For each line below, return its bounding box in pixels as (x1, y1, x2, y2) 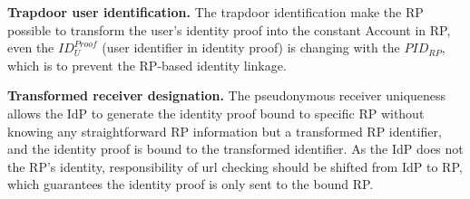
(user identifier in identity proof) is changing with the (102, 38, 400, 57)
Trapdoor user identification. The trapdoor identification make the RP (7, 3, 424, 21)
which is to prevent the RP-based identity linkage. (7, 55, 287, 74)
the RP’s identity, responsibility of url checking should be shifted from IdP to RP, (7, 156, 463, 175)
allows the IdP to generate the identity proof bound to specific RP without (7, 103, 425, 122)
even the (7, 38, 54, 57)
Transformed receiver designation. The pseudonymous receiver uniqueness (7, 86, 446, 105)
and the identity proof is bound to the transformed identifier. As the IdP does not (7, 139, 464, 158)
